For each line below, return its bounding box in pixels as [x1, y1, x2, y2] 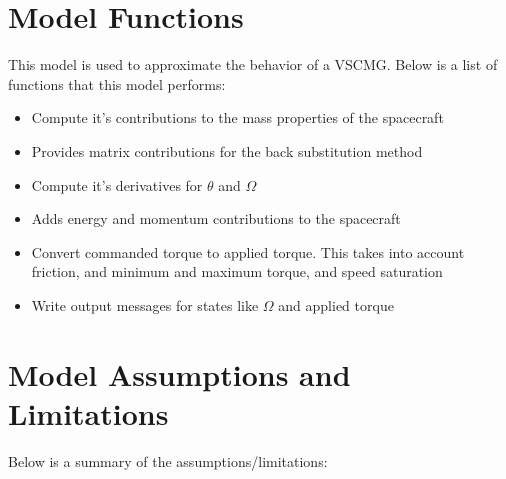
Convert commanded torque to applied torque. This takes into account [31, 241, 465, 262]
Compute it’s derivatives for [31, 174, 203, 195]
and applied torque [278, 294, 394, 315]
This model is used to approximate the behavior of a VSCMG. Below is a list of [8, 54, 498, 75]
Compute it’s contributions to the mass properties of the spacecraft [31, 107, 444, 128]
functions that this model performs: [8, 73, 226, 94]
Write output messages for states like [31, 294, 259, 315]
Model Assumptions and [8, 353, 351, 394]
